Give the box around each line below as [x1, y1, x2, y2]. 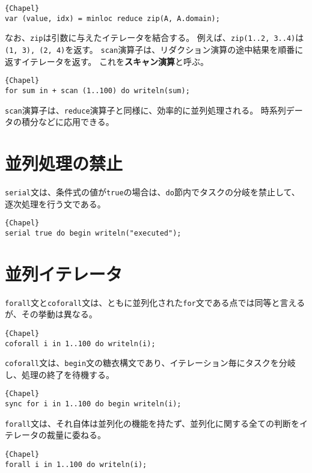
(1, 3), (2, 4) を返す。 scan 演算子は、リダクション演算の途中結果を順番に [5, 43, 304, 55]
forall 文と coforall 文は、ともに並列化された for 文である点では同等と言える [5, 296, 305, 308]
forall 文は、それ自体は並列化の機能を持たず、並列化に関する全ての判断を [5, 417, 299, 429]
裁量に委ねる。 [46, 429, 106, 441]
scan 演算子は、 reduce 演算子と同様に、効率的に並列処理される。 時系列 [5, 103, 286, 116]
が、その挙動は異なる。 [5, 308, 97, 320]
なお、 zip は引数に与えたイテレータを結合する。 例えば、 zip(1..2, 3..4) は [5, 31, 304, 44]
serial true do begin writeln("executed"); [5, 228, 182, 237]
